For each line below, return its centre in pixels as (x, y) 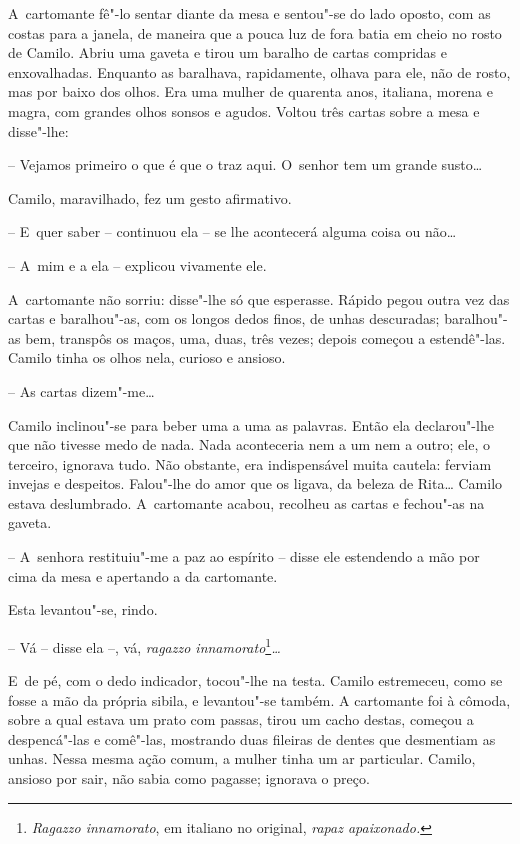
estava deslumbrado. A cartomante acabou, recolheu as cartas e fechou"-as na (246, 502)
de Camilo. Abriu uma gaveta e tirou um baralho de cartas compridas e (227, 52)
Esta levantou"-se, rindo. (83, 609)
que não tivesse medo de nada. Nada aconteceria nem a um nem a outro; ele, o (249, 444)
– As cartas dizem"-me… (81, 390)
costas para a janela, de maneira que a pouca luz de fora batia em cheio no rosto (255, 32)
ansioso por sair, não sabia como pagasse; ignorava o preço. (189, 778)
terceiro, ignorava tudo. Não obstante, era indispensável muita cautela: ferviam (250, 463)
